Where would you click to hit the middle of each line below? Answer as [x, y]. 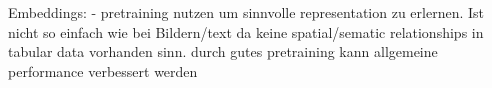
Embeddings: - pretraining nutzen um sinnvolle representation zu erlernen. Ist [246, 12]
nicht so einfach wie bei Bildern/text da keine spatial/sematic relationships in [246, 31]
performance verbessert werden [103, 70]
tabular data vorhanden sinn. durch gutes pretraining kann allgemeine [223, 51]
